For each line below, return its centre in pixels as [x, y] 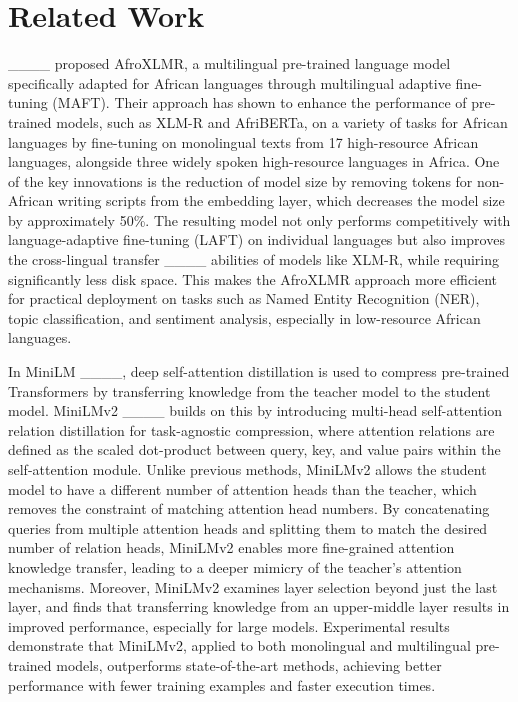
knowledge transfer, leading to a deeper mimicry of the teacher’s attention [235, 566]
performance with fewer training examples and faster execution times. [222, 684]
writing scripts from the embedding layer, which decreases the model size [281, 200]
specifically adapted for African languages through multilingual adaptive [229, 82]
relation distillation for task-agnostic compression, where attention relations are [251, 429]
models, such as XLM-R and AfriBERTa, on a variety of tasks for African [282, 121]
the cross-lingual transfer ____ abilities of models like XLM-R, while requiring [253, 259]
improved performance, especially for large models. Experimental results [229, 625]
